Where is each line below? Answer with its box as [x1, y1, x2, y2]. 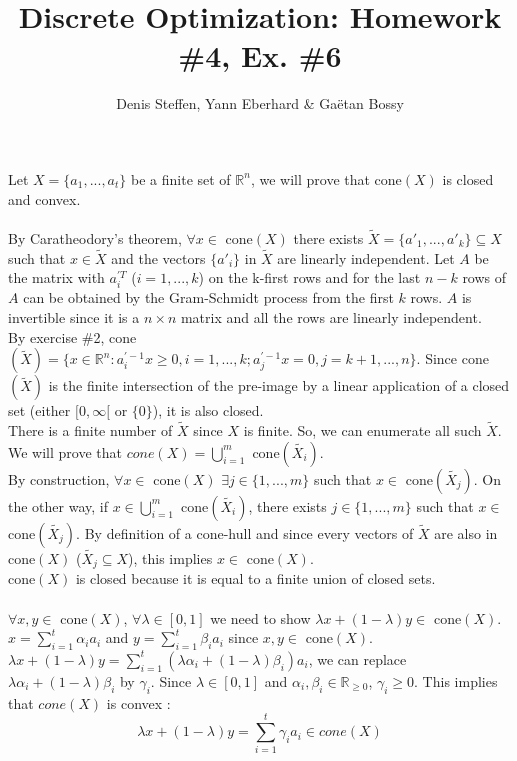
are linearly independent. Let [277, 247, 455, 268]
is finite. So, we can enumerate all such [243, 420, 482, 441]
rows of [462, 267, 507, 288]
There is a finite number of [8, 420, 173, 441]
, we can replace [308, 648, 407, 669]
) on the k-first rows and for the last [198, 267, 421, 288]
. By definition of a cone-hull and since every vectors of [76, 522, 414, 543]
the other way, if [8, 495, 108, 516]
